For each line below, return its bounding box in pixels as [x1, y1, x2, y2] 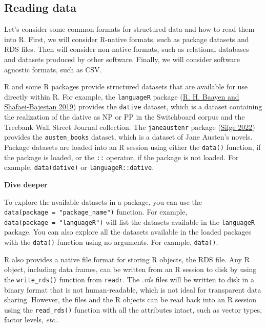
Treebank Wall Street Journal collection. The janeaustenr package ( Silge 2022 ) [4, 121, 255, 132]
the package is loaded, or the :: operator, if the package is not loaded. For [4, 151, 239, 162]
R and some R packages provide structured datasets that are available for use [4, 81, 248, 92]
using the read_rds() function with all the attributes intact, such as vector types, [4, 304, 262, 315]
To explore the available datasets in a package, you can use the [4, 196, 202, 207]
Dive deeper [4, 179, 48, 189]
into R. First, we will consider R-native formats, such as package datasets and [4, 33, 249, 44]
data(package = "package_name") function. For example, [4, 206, 188, 217]
